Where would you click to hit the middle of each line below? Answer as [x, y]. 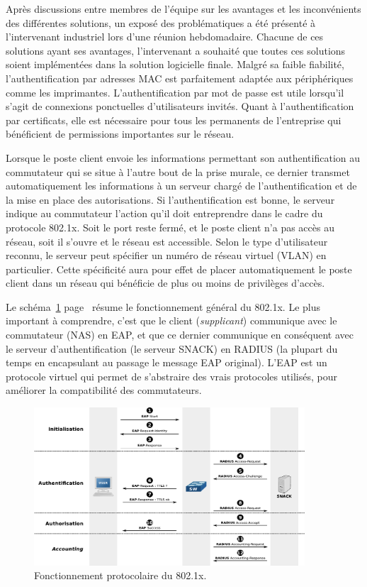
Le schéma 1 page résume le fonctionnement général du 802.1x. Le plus [163, 306]
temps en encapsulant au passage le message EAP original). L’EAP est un [166, 362]
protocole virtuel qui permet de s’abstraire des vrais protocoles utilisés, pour [171, 376]
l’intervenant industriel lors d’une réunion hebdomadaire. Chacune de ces [165, 37]
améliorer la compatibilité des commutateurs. [104, 390]
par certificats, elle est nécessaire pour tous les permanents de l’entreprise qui [174, 120]
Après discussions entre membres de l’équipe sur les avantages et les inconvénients [183, 9]
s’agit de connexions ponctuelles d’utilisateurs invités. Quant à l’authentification [180, 106]
